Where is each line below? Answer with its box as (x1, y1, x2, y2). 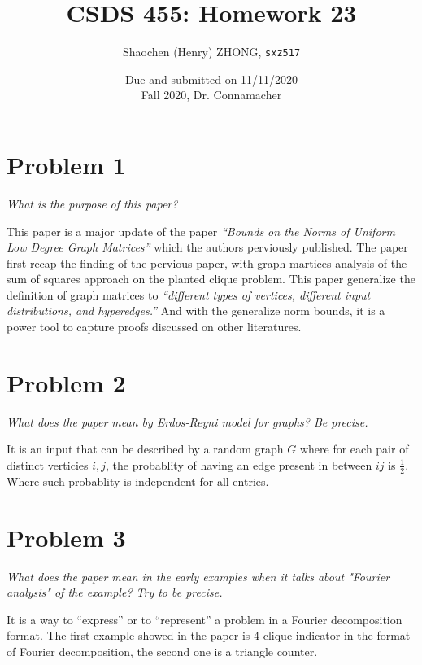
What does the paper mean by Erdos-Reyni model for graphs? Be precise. (7, 413, 368, 430)
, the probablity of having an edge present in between (106, 456, 372, 473)
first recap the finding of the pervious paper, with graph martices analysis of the (7, 254, 407, 271)
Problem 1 (7, 147, 126, 181)
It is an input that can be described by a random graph (7, 440, 284, 457)
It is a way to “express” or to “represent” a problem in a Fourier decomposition (7, 610, 402, 628)
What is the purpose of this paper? (7, 195, 178, 212)
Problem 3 (7, 520, 126, 553)
